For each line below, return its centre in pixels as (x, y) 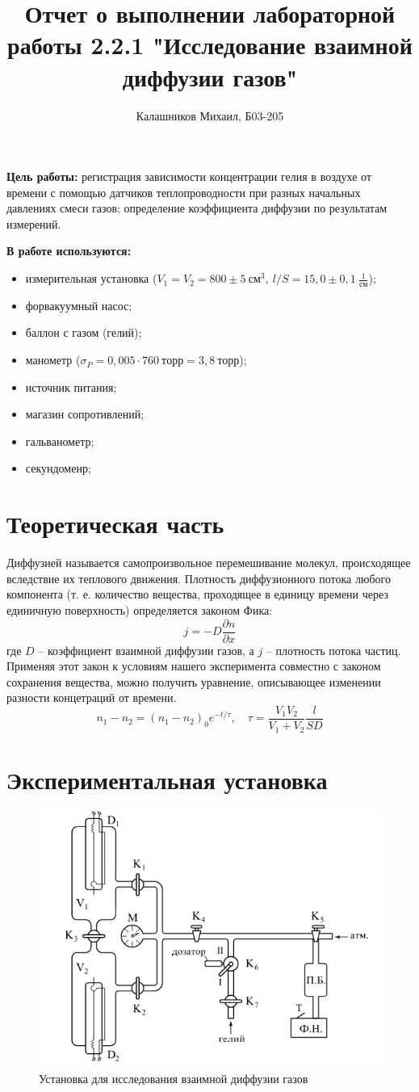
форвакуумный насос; (79, 305)
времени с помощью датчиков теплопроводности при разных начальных (184, 192)
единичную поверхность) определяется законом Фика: (140, 609)
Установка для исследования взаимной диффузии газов (174, 1079)
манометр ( (53, 360)
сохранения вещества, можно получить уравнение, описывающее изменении (194, 681)
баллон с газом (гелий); (84, 332)
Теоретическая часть (115, 524)
